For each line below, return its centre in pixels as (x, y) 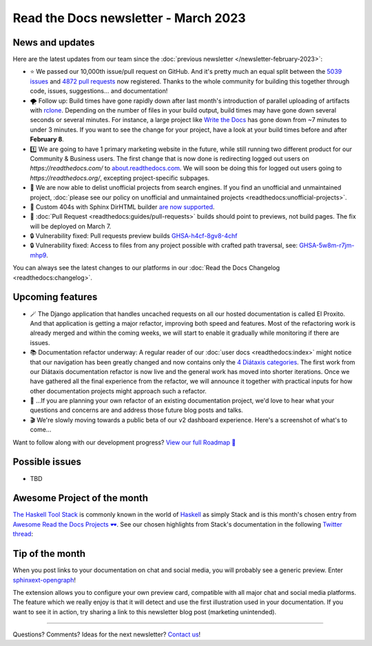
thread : (23, 534)
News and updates (54, 42)
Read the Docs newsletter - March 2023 (129, 18)
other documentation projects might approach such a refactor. (118, 391)
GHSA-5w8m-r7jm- (327, 246)
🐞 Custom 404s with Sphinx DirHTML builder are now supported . (122, 206)
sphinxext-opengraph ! (44, 580)
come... (41, 430)
